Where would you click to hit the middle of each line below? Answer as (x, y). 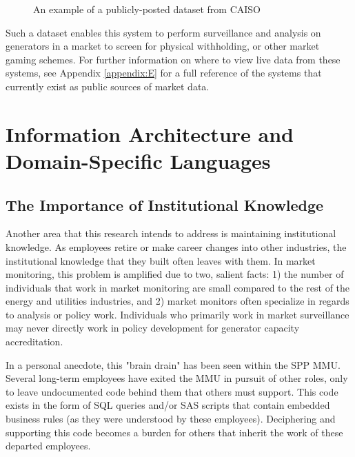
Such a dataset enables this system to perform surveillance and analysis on (163, 32)
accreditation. (34, 342)
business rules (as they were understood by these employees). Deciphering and (171, 419)
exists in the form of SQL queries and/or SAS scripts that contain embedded (168, 405)
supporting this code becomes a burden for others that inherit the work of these (174, 432)
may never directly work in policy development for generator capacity (153, 328)
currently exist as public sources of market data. (108, 86)
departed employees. (48, 446)
